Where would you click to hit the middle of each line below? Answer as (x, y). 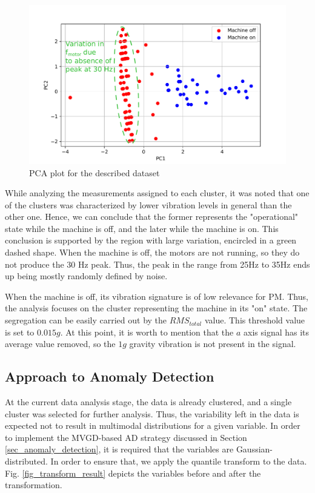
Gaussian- (254, 449)
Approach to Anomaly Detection (110, 376)
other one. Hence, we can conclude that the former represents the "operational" (152, 217)
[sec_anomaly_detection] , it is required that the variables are (119, 449)
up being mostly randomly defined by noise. (86, 276)
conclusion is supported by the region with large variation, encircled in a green (151, 240)
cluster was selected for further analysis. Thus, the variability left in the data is (152, 413)
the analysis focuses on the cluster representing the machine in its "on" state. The (156, 308)
